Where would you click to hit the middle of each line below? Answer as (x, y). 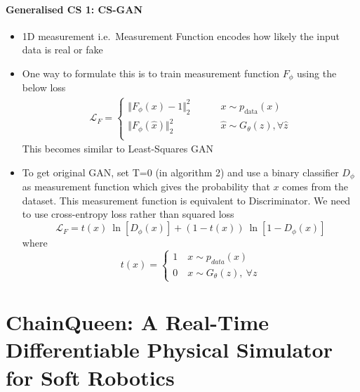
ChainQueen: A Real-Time (137, 322)
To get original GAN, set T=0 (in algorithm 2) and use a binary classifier (180, 172)
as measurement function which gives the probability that (146, 187)
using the (317, 73)
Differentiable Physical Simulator (169, 349)
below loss (44, 87)
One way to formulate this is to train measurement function (151, 73)
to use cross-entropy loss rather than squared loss (128, 214)
